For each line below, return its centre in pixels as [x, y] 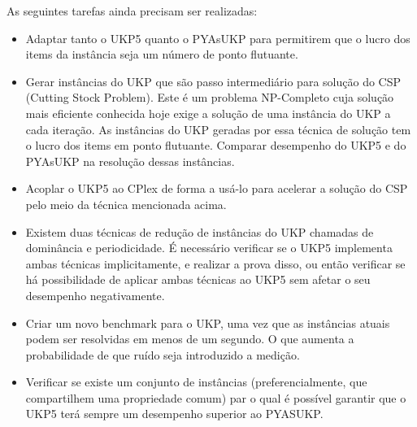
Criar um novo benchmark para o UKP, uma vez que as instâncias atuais [208, 322]
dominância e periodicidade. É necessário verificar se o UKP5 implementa [209, 248]
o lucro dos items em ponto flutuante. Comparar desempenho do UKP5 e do [216, 145]
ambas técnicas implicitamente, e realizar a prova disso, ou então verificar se [215, 263]
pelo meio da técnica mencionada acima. [126, 204]
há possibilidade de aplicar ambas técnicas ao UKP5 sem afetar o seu [198, 279]
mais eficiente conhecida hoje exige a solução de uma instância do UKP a [208, 113]
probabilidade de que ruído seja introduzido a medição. [163, 354]
